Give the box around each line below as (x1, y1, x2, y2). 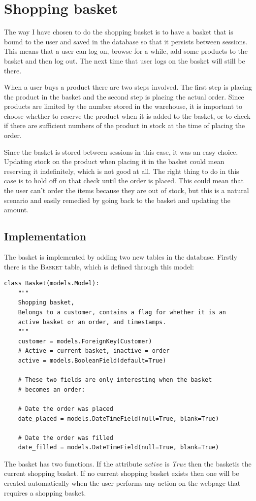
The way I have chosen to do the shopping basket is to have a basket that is (4, 27, 233, 37)
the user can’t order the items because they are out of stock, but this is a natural (4, 185, 249, 196)
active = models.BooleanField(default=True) (18, 357, 166, 364)
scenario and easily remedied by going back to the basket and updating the (4, 195, 230, 205)
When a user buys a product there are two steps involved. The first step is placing (4, 82, 252, 92)
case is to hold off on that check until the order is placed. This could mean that (4, 175, 244, 186)
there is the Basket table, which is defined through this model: (4, 261, 194, 271)
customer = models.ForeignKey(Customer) (18, 337, 152, 345)
